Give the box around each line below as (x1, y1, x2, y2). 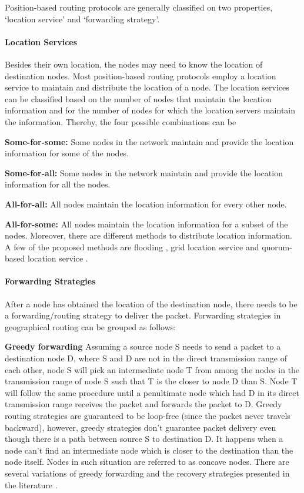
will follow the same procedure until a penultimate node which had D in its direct (5, 386, 299, 398)
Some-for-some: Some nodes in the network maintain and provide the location (5, 135, 294, 147)
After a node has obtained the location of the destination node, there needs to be (5, 297, 298, 310)
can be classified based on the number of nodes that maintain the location (5, 92, 272, 105)
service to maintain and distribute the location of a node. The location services (5, 81, 289, 93)
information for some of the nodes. (5, 147, 129, 159)
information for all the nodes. (5, 178, 111, 190)
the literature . (5, 478, 58, 491)
